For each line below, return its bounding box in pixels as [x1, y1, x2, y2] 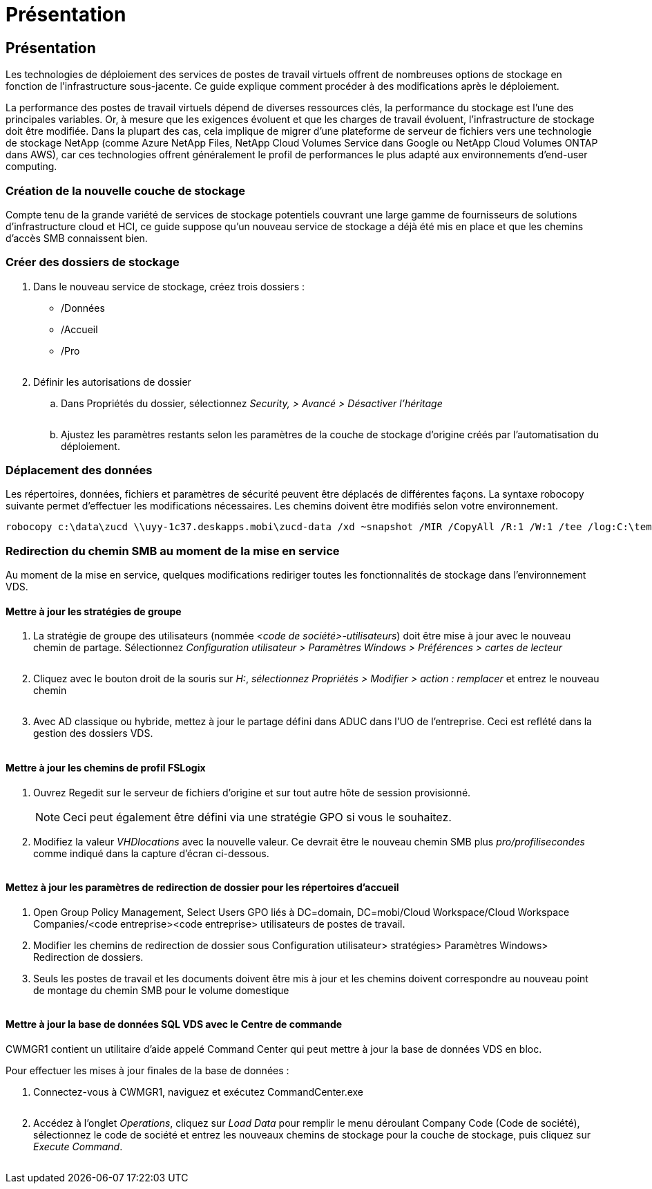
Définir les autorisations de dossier [33, 375, 191, 388]
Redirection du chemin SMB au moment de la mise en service [6, 543, 340, 558]
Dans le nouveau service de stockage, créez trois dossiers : [33, 280, 305, 292]
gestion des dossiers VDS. [33, 727, 153, 740]
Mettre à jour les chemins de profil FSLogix [6, 762, 206, 774]
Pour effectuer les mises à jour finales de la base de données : [6, 1065, 289, 1077]
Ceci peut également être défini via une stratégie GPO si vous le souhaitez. [63, 809, 452, 824]
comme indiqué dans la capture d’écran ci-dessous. [33, 847, 269, 859]
